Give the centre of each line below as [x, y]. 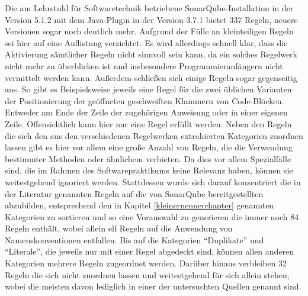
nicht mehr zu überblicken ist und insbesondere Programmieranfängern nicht [144, 65]
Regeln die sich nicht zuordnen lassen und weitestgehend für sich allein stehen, [147, 274]
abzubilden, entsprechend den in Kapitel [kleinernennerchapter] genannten [139, 205]
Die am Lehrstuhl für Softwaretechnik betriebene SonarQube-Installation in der [149, 8]
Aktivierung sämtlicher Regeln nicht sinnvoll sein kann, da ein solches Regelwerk [151, 54]
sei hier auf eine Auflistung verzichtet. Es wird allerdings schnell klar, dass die [146, 42]
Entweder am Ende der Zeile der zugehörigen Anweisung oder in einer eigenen [146, 112]
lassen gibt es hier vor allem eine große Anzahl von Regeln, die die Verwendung [149, 147]
